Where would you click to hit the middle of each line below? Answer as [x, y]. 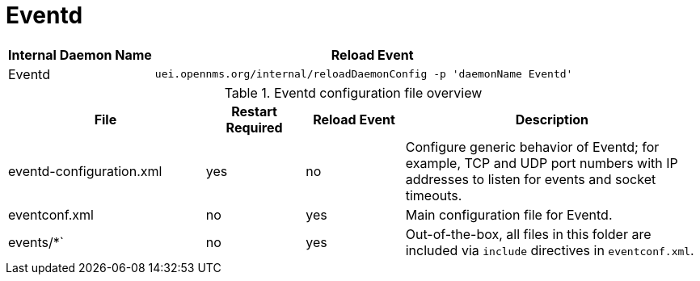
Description [552, 119]
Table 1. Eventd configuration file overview [353, 92]
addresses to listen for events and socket [531, 179]
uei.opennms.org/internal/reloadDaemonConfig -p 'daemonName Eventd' [364, 74]
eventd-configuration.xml [85, 171]
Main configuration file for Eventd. [509, 214]
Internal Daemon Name [80, 55]
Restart [254, 111]
